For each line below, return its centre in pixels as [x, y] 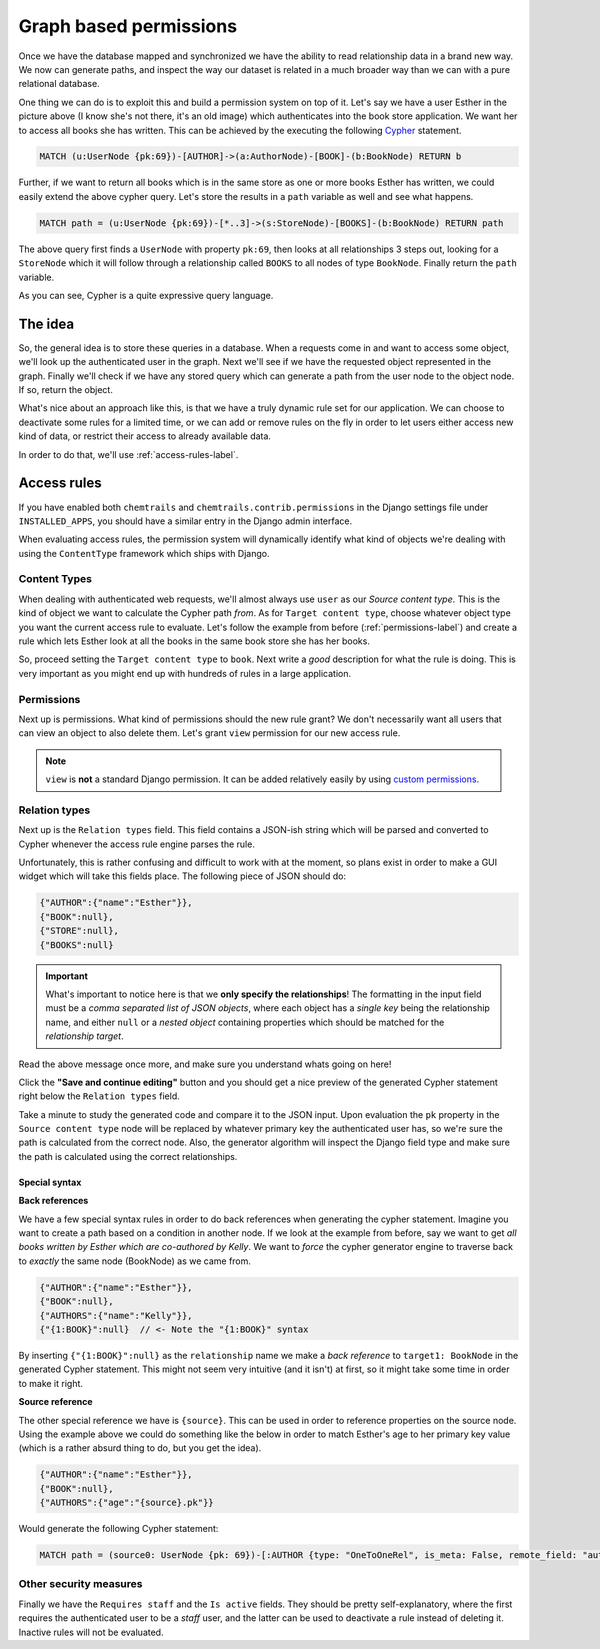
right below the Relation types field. [99, 1096]
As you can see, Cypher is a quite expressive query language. [146, 295]
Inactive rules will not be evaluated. [91, 1632]
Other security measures [80, 1584]
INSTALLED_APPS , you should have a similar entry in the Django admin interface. [185, 521]
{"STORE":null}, [79, 931]
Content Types [55, 579]
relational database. [59, 84]
